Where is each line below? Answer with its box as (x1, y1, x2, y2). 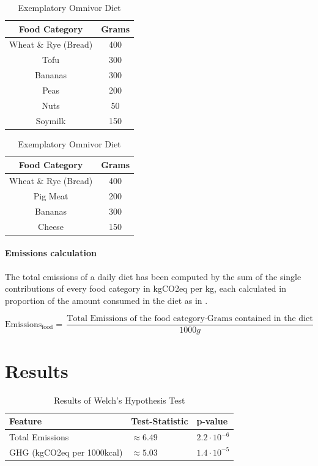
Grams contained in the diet (207, 314, 313, 324)
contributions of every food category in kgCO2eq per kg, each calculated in (5, 282, 286, 295)
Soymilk (35, 114, 66, 127)
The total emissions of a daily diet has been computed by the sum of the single (5, 270, 301, 283)
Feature (9, 415, 42, 427)
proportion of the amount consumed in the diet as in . (5, 294, 208, 306)
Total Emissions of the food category (67, 314, 205, 324)
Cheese (38, 220, 64, 232)
